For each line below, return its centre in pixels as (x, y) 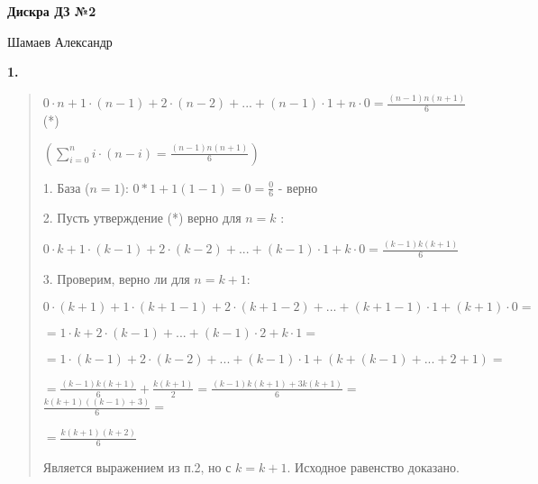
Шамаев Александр (60, 41)
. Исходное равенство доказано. (373, 467)
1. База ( (66, 187)
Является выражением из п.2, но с (137, 467)
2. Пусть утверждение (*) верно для (142, 218)
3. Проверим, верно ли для (116, 279)
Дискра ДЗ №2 (52, 11)
